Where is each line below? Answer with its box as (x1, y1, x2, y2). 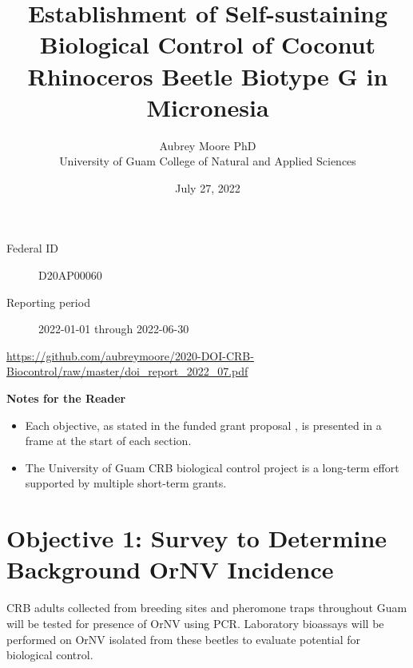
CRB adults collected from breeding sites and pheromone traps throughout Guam (6, 599, 407, 616)
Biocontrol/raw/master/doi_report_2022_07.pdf (6, 363, 248, 380)
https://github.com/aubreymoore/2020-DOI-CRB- (6, 347, 254, 364)
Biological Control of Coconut (39, 28, 376, 61)
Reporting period (6, 293, 90, 310)
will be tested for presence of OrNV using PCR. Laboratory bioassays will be (6, 614, 384, 631)
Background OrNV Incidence (6, 553, 334, 586)
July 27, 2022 (175, 179, 240, 196)
